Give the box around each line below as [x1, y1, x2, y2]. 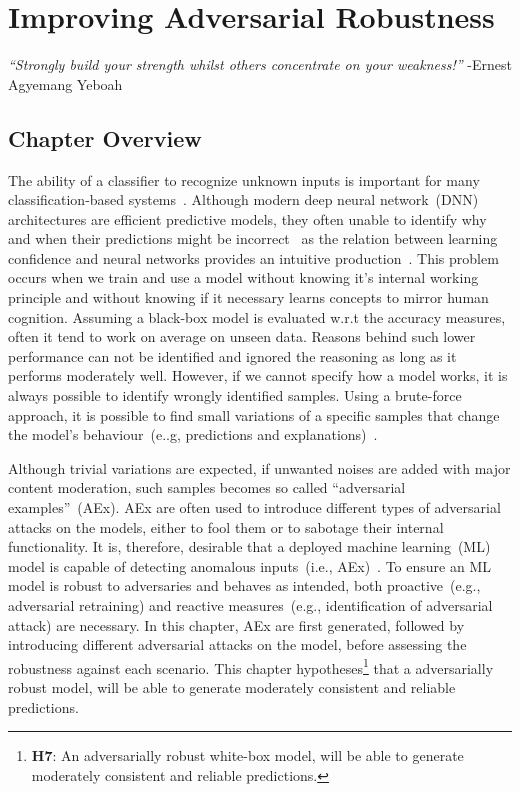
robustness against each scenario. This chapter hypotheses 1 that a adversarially [8, 654, 494, 678]
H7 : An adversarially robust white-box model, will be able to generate [31, 745, 464, 766]
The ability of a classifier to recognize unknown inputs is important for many [8, 169, 480, 190]
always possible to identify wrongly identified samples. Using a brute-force [8, 385, 462, 406]
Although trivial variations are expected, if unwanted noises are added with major [8, 457, 511, 478]
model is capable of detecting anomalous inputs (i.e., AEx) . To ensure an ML [8, 555, 491, 576]
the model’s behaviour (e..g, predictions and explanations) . [8, 424, 378, 445]
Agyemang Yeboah [8, 73, 123, 94]
